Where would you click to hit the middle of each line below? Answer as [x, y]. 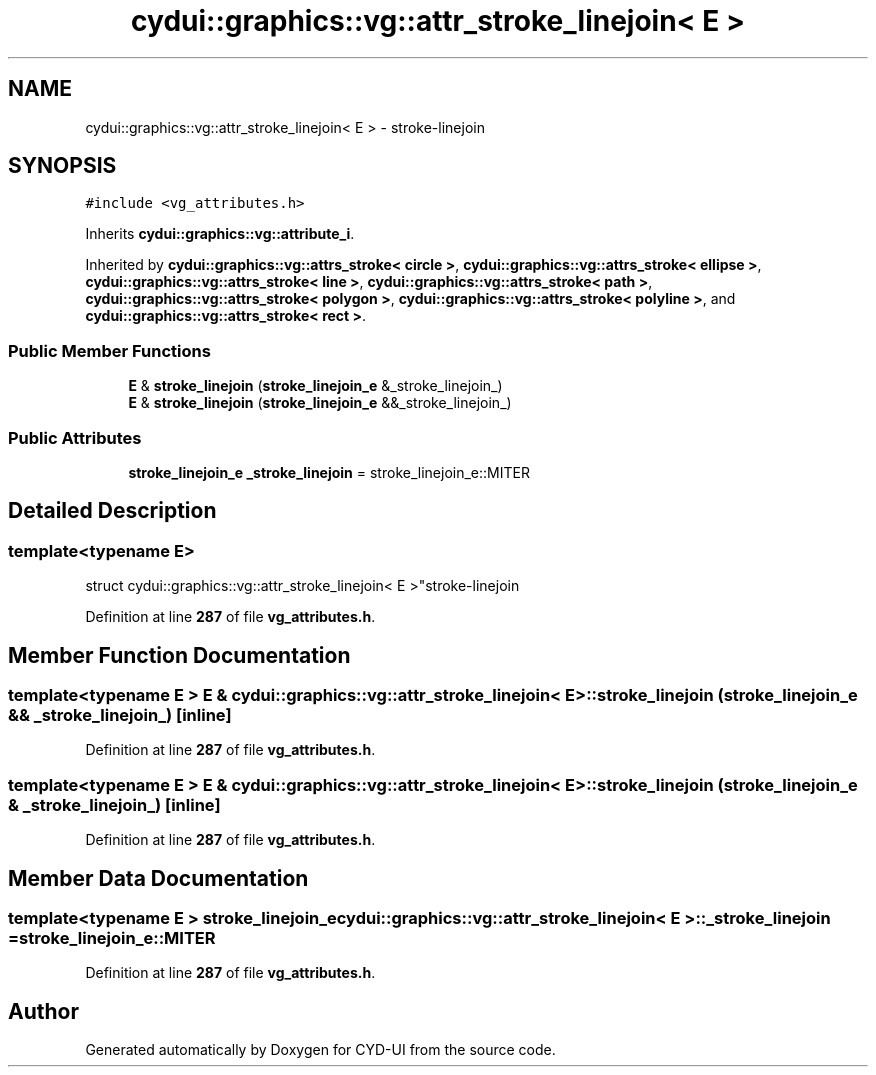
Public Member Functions [109, 350]
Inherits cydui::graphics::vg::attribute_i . [220, 234]
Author [43, 1011]
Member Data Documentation [158, 878]
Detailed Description [112, 511]
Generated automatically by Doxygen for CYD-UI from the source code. [320, 1050]
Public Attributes [75, 437]
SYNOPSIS [62, 166]
